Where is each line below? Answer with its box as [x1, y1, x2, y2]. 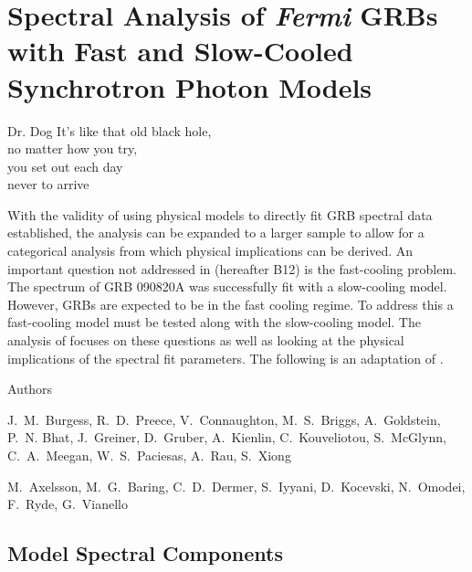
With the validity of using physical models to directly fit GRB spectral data [7, 205, 433, 224]
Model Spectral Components [7, 539, 283, 567]
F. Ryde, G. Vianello [7, 494, 128, 514]
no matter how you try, [7, 139, 138, 158]
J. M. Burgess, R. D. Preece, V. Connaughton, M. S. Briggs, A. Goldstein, [7, 409, 441, 429]
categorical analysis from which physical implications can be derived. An [7, 241, 414, 260]
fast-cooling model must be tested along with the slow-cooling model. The [7, 312, 421, 332]
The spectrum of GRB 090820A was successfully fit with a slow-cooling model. [7, 277, 447, 296]
